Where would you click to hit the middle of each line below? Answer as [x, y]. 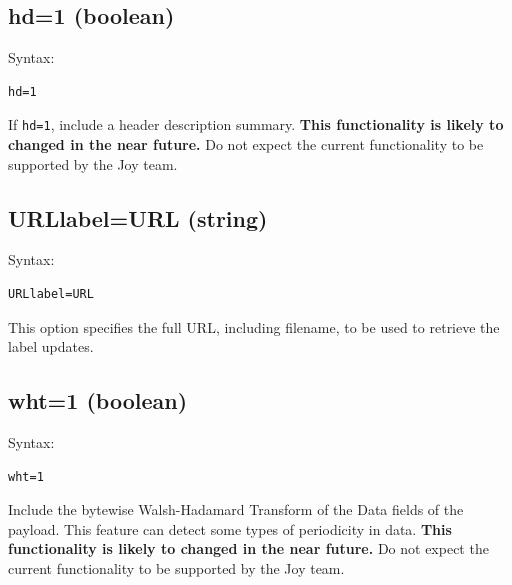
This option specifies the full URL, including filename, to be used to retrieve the [254, 326]
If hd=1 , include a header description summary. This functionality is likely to [256, 124]
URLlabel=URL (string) [138, 217]
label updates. [51, 346]
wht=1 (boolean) [98, 400]
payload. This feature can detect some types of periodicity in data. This [230, 528]
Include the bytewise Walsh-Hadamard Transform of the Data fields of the [236, 509]
